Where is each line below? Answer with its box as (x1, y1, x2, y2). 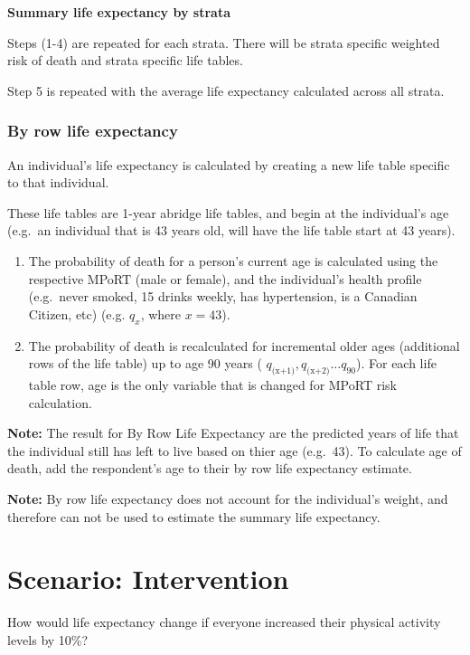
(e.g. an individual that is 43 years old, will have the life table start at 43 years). (7, 221, 456, 240)
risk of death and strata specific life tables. (7, 51, 243, 70)
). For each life (356, 354, 437, 373)
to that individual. (7, 173, 109, 192)
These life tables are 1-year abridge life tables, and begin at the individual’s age (7, 203, 449, 222)
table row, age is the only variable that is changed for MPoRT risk (28, 375, 397, 394)
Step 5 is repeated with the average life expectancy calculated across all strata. (7, 81, 445, 100)
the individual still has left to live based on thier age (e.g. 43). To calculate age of (7, 441, 462, 460)
